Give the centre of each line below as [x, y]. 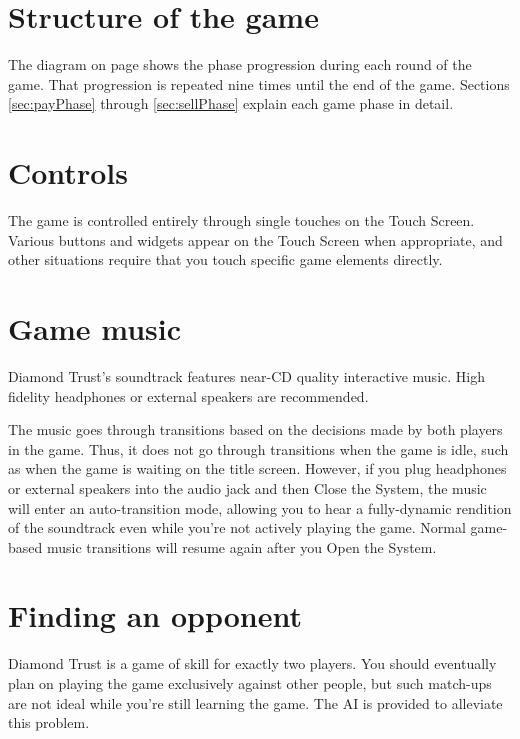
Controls [68, 172]
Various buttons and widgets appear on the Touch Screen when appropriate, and [255, 239]
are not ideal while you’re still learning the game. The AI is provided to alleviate [255, 702]
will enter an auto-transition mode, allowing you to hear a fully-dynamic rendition [260, 507]
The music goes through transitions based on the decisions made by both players [255, 429]
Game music [95, 328]
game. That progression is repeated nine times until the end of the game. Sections [259, 83]
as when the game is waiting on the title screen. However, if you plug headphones [257, 468]
